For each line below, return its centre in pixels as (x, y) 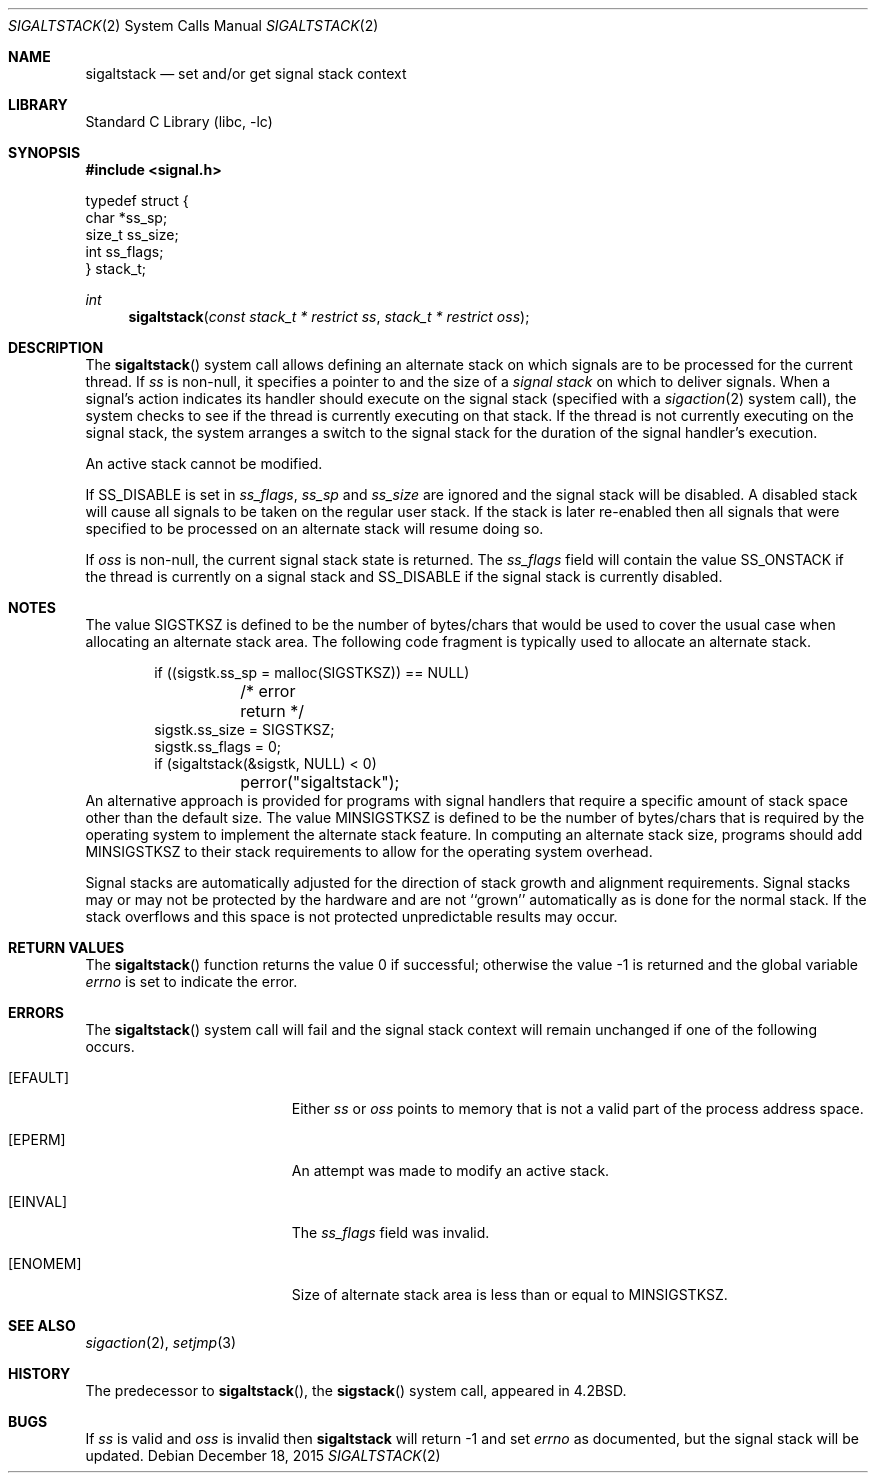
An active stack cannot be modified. (204, 463)
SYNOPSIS (44, 152)
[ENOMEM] (45, 1263)
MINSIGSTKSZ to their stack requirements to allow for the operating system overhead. (369, 851)
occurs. (110, 1046)
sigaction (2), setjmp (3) (161, 1342)
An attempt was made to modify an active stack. (450, 1170)
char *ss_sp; (126, 217)
